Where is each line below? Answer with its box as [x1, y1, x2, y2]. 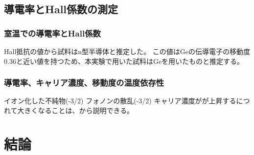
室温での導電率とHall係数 [4, 27, 101, 39]
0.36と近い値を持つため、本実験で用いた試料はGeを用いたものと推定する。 [4, 56, 244, 66]
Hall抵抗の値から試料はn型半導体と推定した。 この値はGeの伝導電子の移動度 [4, 46, 250, 56]
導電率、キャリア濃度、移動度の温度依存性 [4, 77, 164, 89]
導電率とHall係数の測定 [4, 1, 118, 17]
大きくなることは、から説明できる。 [17, 105, 134, 115]
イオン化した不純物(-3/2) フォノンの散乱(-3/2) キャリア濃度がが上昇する [4, 96, 236, 106]
